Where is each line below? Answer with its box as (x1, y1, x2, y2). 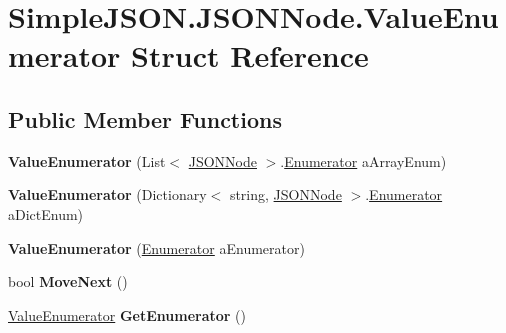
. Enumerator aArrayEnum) (280, 150, 447, 171)
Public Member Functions (8, 103, 282, 134)
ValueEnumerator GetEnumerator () (8, 304, 246, 325)
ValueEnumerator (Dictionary (8, 184, 207, 205)
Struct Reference (131, 35, 369, 76)
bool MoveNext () (8, 271, 128, 292)
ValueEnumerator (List (8, 150, 166, 171)
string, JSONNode (229, 184, 342, 205)
